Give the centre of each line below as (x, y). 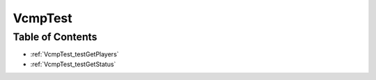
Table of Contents (55, 37)
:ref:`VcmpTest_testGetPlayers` (75, 54)
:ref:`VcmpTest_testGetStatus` (73, 64)
